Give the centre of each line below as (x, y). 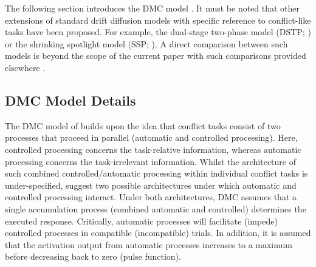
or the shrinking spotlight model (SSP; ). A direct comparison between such (146, 43)
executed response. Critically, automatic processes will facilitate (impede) (141, 221)
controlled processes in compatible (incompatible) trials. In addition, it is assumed (158, 233)
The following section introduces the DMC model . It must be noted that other (153, 8)
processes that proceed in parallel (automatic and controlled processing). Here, (151, 137)
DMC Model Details (70, 100)
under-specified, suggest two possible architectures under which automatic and (151, 185)
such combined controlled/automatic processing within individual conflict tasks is (156, 173)
